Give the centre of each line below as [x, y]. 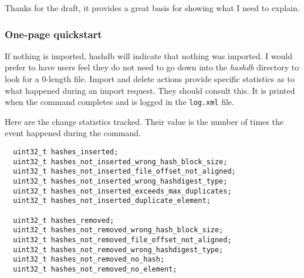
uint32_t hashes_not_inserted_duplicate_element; [112, 201]
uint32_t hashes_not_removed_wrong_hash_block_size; [118, 230]
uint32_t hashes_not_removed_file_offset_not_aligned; [122, 240]
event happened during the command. [73, 133]
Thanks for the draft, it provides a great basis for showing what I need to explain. [152, 8]
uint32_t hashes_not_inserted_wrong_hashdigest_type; [120, 181]
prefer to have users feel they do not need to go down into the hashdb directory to [152, 67]
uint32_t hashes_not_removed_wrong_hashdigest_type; [118, 250]
